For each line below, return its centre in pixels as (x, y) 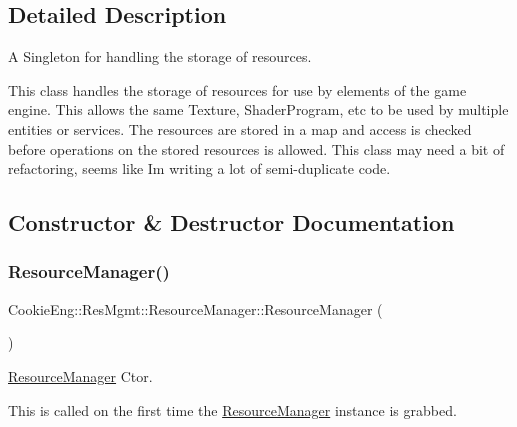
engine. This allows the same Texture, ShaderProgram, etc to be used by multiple (258, 109)
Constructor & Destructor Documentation (231, 222)
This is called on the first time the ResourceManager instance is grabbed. (232, 409)
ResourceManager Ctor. (80, 375)
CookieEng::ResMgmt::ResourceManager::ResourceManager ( (195, 308)
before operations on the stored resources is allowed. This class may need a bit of (256, 148)
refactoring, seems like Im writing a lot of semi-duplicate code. (199, 168)
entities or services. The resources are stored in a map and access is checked (240, 128)
